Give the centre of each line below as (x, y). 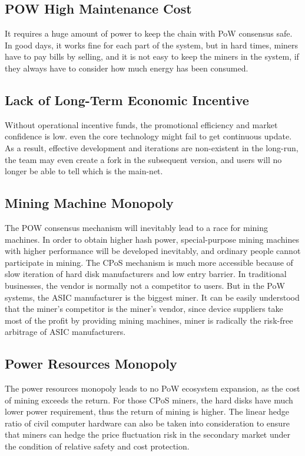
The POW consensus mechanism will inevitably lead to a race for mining (137, 227)
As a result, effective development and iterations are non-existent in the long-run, (152, 147)
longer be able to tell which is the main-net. (84, 171)
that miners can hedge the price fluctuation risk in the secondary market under (148, 434)
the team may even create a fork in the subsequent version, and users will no (143, 159)
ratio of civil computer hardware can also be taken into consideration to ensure (147, 423)
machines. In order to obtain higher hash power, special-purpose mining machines (152, 239)
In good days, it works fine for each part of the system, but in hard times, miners (152, 45)
